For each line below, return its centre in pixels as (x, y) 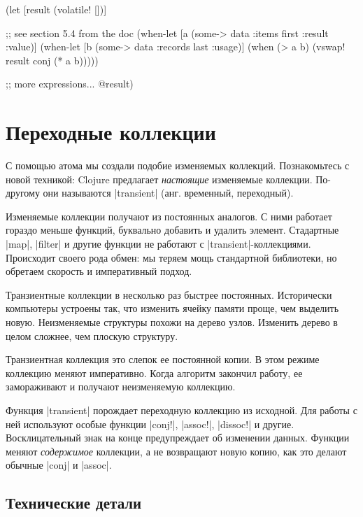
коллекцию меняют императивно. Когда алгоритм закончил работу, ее (154, 373)
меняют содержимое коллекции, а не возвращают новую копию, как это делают (176, 451)
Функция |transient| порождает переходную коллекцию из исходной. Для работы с (181, 410)
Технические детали (74, 503)
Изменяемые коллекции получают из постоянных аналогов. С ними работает (169, 216)
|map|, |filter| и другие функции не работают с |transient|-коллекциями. (158, 244)
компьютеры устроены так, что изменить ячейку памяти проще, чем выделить (172, 308)
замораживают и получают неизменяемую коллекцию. (121, 387)
